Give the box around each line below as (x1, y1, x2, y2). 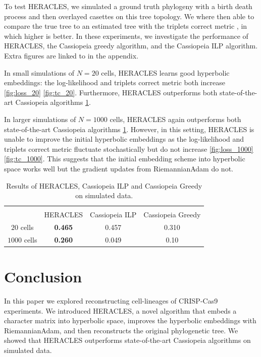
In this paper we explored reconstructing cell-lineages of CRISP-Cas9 (4, 295, 218, 306)
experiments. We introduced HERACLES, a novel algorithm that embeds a (4, 305, 237, 316)
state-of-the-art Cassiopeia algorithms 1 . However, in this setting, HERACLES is (4, 124, 254, 134)
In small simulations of (4, 67, 75, 78)
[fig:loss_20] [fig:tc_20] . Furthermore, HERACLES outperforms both (4, 87, 218, 97)
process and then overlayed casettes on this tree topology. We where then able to (4, 11, 254, 21)
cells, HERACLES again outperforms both (110, 113, 241, 124)
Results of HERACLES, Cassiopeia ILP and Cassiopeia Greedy (6, 180, 202, 191)
